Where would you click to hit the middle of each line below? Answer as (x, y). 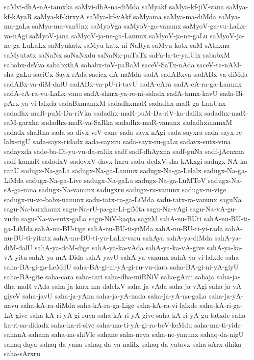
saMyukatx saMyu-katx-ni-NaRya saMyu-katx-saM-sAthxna (139, 45)
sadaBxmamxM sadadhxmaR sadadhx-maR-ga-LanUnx (142, 103)
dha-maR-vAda (27, 286)
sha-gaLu (18, 74)
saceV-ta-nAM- (219, 64)
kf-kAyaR (18, 16)
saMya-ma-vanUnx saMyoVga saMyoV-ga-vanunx (107, 26)
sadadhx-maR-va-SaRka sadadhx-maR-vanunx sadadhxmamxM (137, 122)
